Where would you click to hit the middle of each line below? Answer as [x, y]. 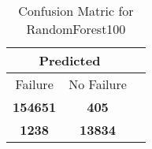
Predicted [70, 60]
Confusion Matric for [76, 11]
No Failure [98, 84]
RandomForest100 [76, 29]
